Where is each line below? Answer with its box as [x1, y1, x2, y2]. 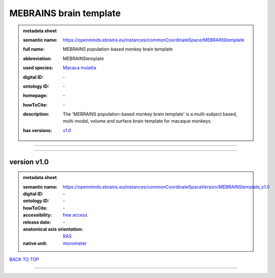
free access [63, 212, 88, 218]
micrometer [63, 240, 87, 246]
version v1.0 [9, 157, 49, 166]
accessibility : [23, 212, 53, 218]
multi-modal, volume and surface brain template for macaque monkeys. [63, 118, 212, 124]
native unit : [23, 240, 48, 246]
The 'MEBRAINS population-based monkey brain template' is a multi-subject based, [63, 111, 238, 117]
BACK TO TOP [9, 256, 39, 262]
